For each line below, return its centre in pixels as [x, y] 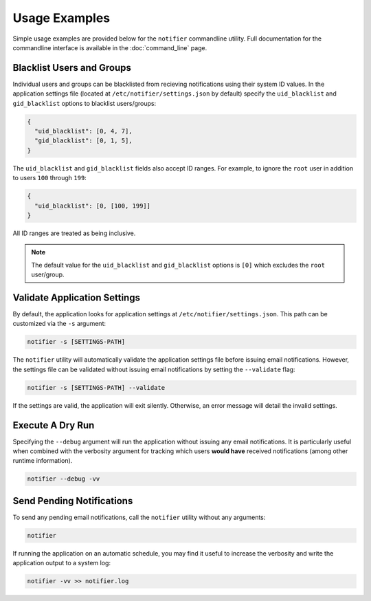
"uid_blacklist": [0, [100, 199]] [93, 206]
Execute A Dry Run [54, 425]
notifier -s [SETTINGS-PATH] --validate [96, 387]
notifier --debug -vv [64, 479]
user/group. [48, 274]
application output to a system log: [62, 563]
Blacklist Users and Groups [72, 68]
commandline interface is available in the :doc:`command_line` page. [110, 47]
